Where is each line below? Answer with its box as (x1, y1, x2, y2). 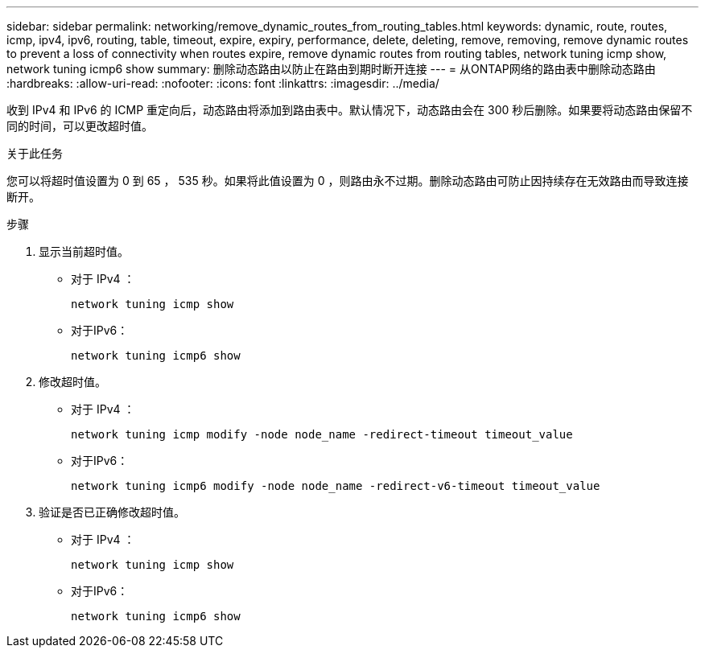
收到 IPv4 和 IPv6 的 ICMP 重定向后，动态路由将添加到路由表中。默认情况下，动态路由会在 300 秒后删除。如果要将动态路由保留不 (6, 103, 693, 117)
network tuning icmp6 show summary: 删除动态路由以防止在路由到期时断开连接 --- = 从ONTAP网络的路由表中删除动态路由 (6, 62, 656, 76)
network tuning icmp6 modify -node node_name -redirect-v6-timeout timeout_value (71, 479, 600, 492)
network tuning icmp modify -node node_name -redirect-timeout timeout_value (71, 428, 573, 441)
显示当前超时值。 (39, 245, 129, 258)
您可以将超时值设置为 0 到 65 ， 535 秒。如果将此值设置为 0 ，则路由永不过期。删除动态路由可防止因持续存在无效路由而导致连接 (6, 174, 689, 187)
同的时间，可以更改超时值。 (6, 119, 153, 133)
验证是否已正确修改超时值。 (39, 505, 185, 519)
